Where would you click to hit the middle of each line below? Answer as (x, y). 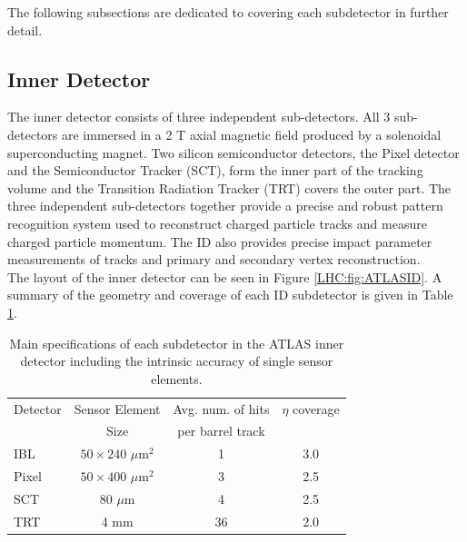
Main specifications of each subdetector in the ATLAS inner (177, 343)
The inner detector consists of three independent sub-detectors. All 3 (199, 117)
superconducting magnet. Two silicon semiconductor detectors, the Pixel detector (233, 152)
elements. (177, 378)
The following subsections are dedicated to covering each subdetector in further (228, 12)
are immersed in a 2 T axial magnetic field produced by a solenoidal (251, 134)
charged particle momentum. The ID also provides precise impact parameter (220, 241)
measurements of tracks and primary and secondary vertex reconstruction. (214, 259)
